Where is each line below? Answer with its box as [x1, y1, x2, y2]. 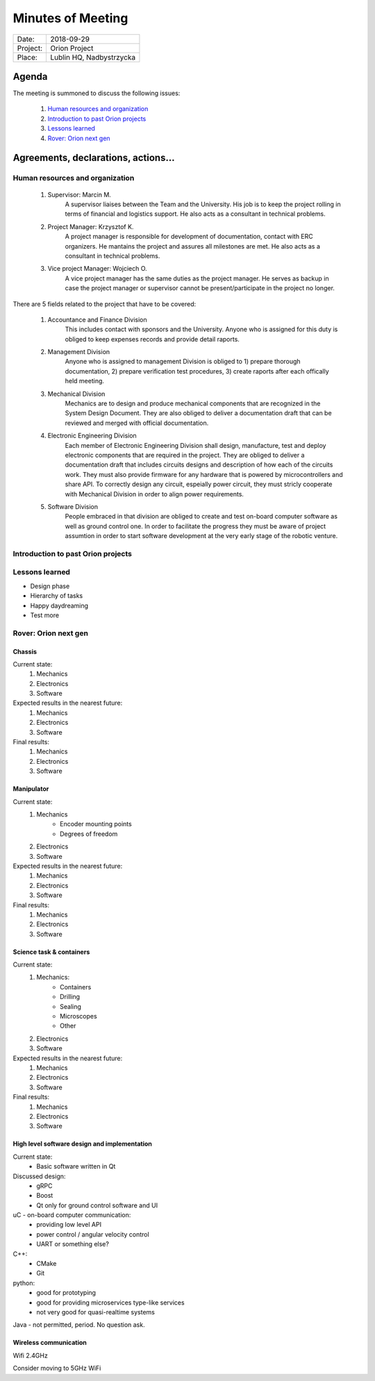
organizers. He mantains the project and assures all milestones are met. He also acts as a [65, 242, 321, 250]
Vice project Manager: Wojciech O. [47, 265, 147, 273]
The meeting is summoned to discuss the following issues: [12, 89, 181, 97]
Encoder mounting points [60, 820, 132, 828]
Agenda [12, 70, 48, 83]
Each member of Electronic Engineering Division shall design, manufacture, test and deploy [65, 441, 326, 449]
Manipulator [12, 785, 49, 793]
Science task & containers [12, 948, 90, 956]
